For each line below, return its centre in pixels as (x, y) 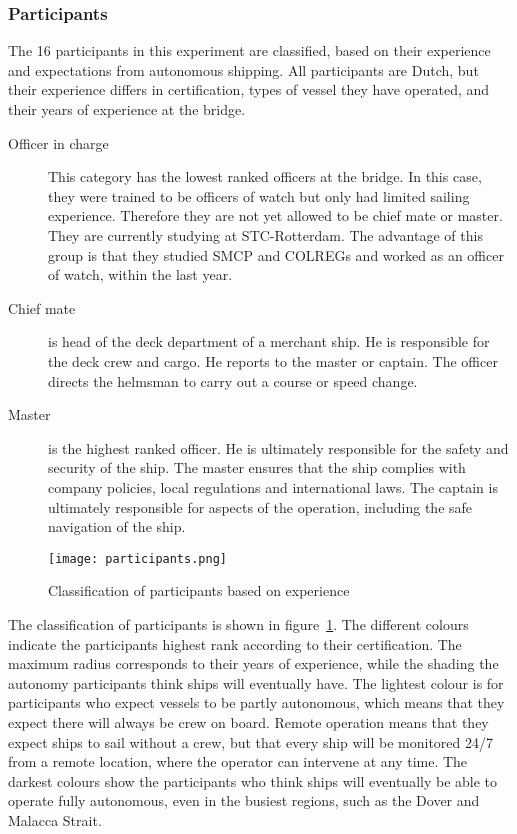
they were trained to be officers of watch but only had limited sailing (259, 195)
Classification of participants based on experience (199, 590)
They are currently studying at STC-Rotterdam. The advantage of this (265, 234)
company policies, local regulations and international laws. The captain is (273, 486)
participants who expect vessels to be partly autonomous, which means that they (256, 702)
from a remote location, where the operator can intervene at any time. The (238, 761)
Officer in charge (58, 142)
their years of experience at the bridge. (127, 109)
